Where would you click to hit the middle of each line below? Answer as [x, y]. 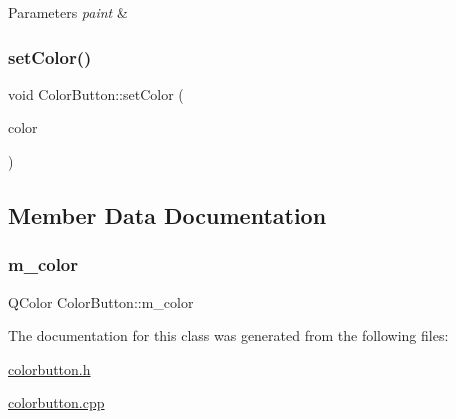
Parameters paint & [68, 12]
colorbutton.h [49, 368]
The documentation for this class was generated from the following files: [228, 335]
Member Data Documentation [167, 214]
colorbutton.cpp [56, 402]
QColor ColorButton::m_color [101, 301]
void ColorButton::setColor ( [96, 93]
